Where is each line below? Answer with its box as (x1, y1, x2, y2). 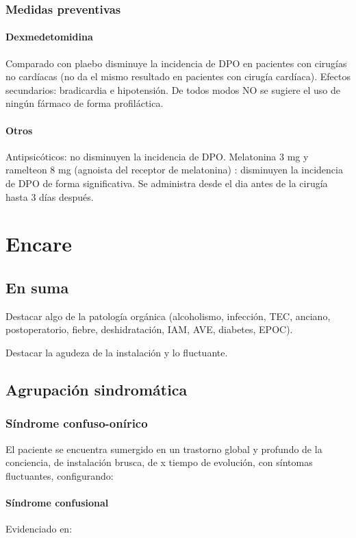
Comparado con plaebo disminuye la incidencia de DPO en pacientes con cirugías (5, 56, 347, 70)
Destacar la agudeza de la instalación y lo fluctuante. (5, 345, 228, 359)
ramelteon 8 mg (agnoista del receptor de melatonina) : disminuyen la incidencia (5, 162, 343, 177)
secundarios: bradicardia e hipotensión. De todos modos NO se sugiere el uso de (5, 82, 341, 97)
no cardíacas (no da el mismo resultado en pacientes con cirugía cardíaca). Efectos (5, 69, 351, 84)
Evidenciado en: (5, 522, 73, 536)
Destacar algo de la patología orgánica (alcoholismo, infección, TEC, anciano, (5, 308, 331, 323)
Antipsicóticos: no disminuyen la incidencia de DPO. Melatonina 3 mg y (5, 149, 309, 163)
